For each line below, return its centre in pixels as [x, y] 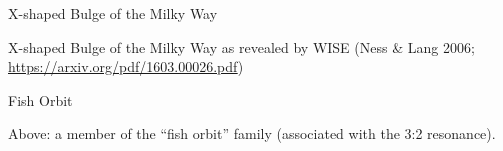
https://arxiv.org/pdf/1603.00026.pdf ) [126, 66]
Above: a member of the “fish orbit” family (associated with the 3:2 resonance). [252, 133]
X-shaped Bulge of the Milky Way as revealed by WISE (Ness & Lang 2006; [241, 46]
